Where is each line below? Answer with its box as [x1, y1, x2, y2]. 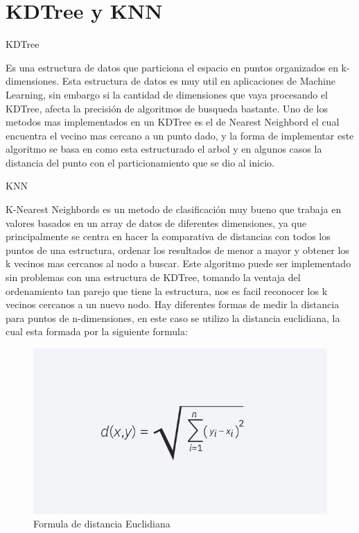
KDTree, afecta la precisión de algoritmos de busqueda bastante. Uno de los [6, 101, 329, 115]
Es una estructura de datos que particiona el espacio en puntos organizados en [6, 60, 338, 74]
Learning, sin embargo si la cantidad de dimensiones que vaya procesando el [6, 87, 329, 101]
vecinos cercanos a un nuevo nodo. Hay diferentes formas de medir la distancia [6, 297, 340, 312]
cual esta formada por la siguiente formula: [6, 324, 188, 339]
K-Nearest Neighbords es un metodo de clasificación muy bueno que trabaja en [6, 202, 342, 217]
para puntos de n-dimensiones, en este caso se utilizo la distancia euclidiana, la [6, 310, 340, 325]
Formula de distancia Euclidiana [33, 516, 170, 531]
